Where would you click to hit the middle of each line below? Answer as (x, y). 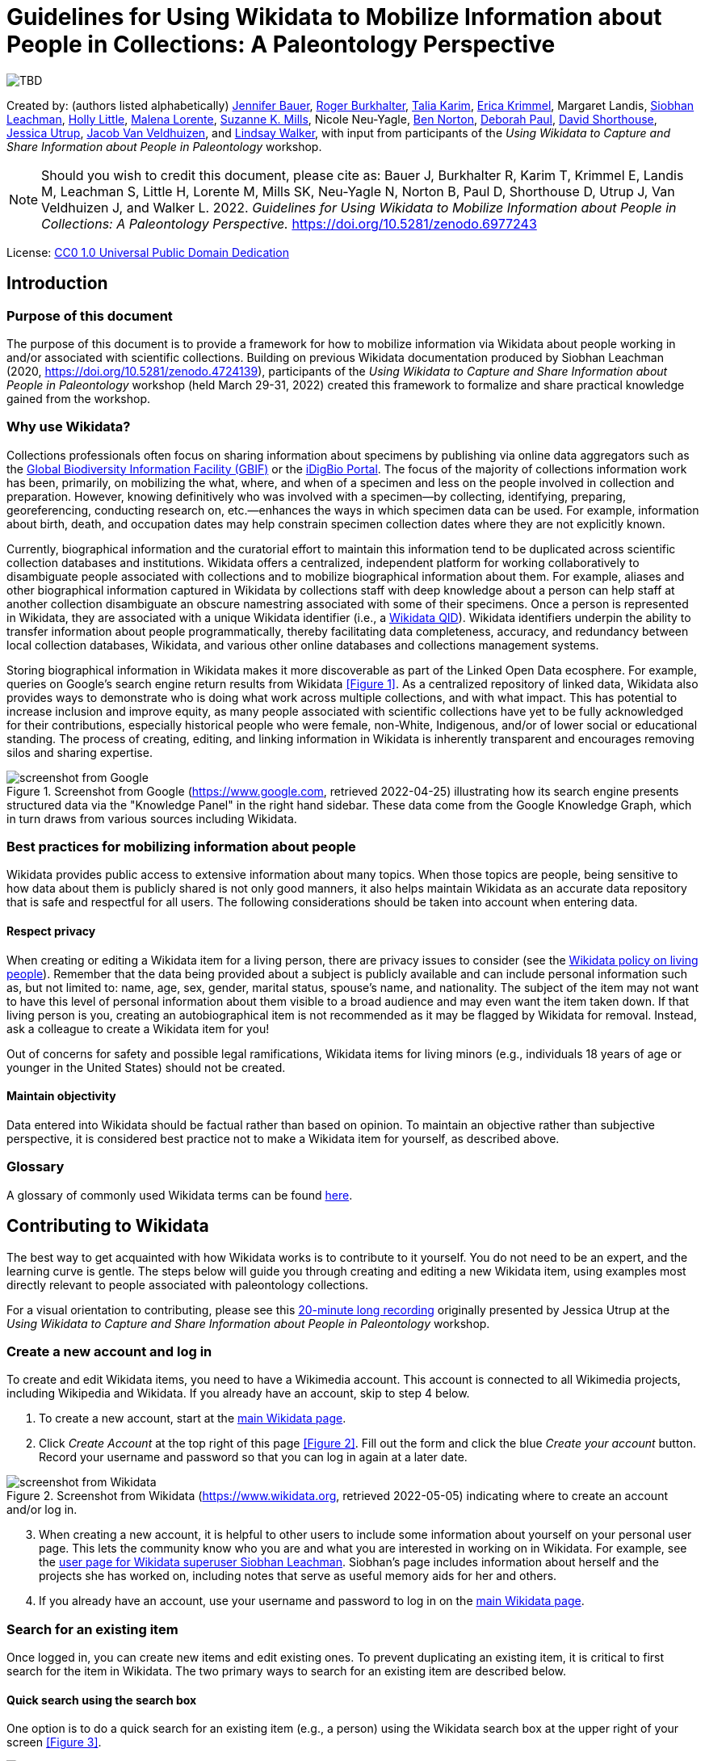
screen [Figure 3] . (54, 1742)
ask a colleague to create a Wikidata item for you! (138, 1028)
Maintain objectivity (61, 1096)
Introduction (57, 284)
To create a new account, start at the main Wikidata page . (193, 1418)
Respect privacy (51, 931)
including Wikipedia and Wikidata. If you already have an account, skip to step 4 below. (238, 1393)
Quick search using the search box (102, 1700)
